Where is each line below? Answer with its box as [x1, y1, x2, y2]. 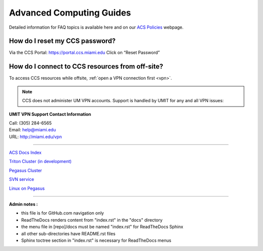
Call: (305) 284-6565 [9, 120, 52, 126]
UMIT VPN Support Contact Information [9, 111, 92, 117]
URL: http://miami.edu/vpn [9, 134, 62, 140]
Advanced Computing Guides [9, 7, 131, 18]
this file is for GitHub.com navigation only [21, 210, 104, 216]
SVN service [9, 177, 34, 182]
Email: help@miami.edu [9, 127, 56, 133]
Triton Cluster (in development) [9, 159, 72, 164]
